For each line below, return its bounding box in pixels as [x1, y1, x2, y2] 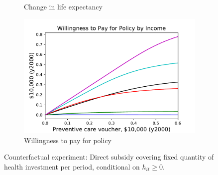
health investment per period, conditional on [4, 161, 140, 172]
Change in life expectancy [24, 1, 103, 11]
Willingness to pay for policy [24, 135, 111, 145]
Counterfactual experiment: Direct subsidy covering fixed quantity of [4, 152, 214, 162]
